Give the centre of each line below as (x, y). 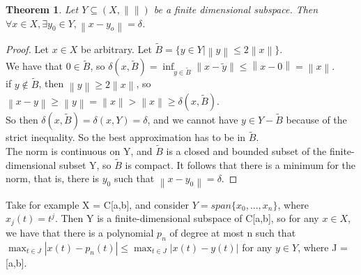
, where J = (323, 247)
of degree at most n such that (233, 232)
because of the (316, 120)
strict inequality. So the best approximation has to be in (126, 137)
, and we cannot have (193, 120)
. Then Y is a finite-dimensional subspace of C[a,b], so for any (187, 218)
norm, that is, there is (53, 178)
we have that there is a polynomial (80, 232)
